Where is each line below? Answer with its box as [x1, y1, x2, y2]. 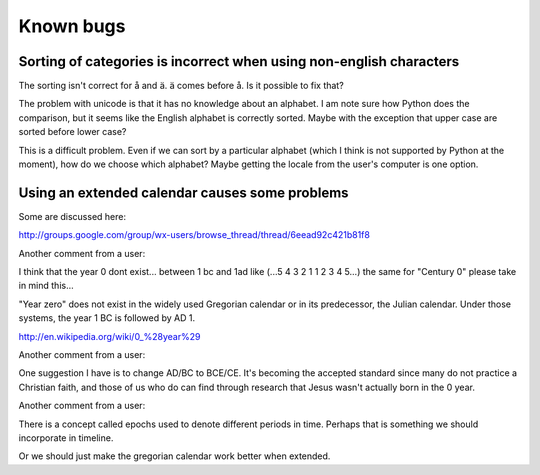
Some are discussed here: [18, 210, 127, 222]
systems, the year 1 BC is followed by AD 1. [18, 312, 195, 324]
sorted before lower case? [18, 126, 127, 138]
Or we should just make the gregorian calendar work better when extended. [18, 450, 331, 462]
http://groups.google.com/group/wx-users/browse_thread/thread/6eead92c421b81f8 [18, 229, 370, 241]
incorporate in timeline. [18, 432, 114, 444]
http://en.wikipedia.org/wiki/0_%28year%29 [18, 330, 201, 342]
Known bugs [18, 15, 126, 37]
